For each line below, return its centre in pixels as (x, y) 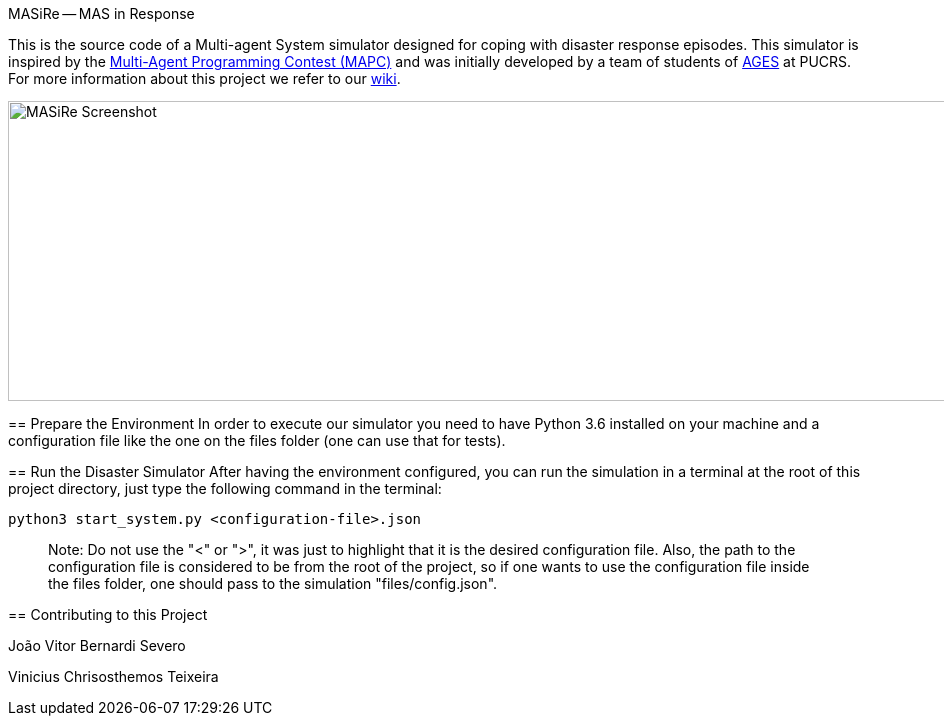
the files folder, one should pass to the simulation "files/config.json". (273, 583)
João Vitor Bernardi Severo (97, 645)
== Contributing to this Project (108, 614)
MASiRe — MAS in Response (101, 13)
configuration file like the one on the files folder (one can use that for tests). (257, 440)
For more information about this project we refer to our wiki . (204, 78)
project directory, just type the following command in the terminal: (225, 488)
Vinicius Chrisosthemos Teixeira (113, 676)
